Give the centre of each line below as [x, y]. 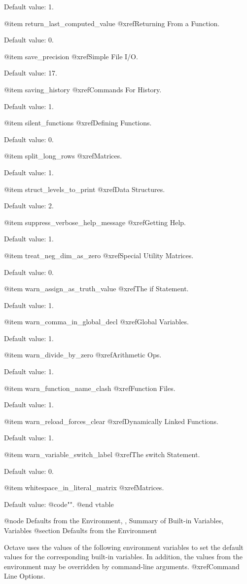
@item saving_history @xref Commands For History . [83, 89]
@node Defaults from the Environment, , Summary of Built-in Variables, [114, 521]
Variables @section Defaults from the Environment [81, 530]
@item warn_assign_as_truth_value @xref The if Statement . [96, 289]
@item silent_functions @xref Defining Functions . [78, 123]
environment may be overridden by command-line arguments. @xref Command [122, 566]
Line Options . [25, 576]
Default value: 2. [29, 206]
